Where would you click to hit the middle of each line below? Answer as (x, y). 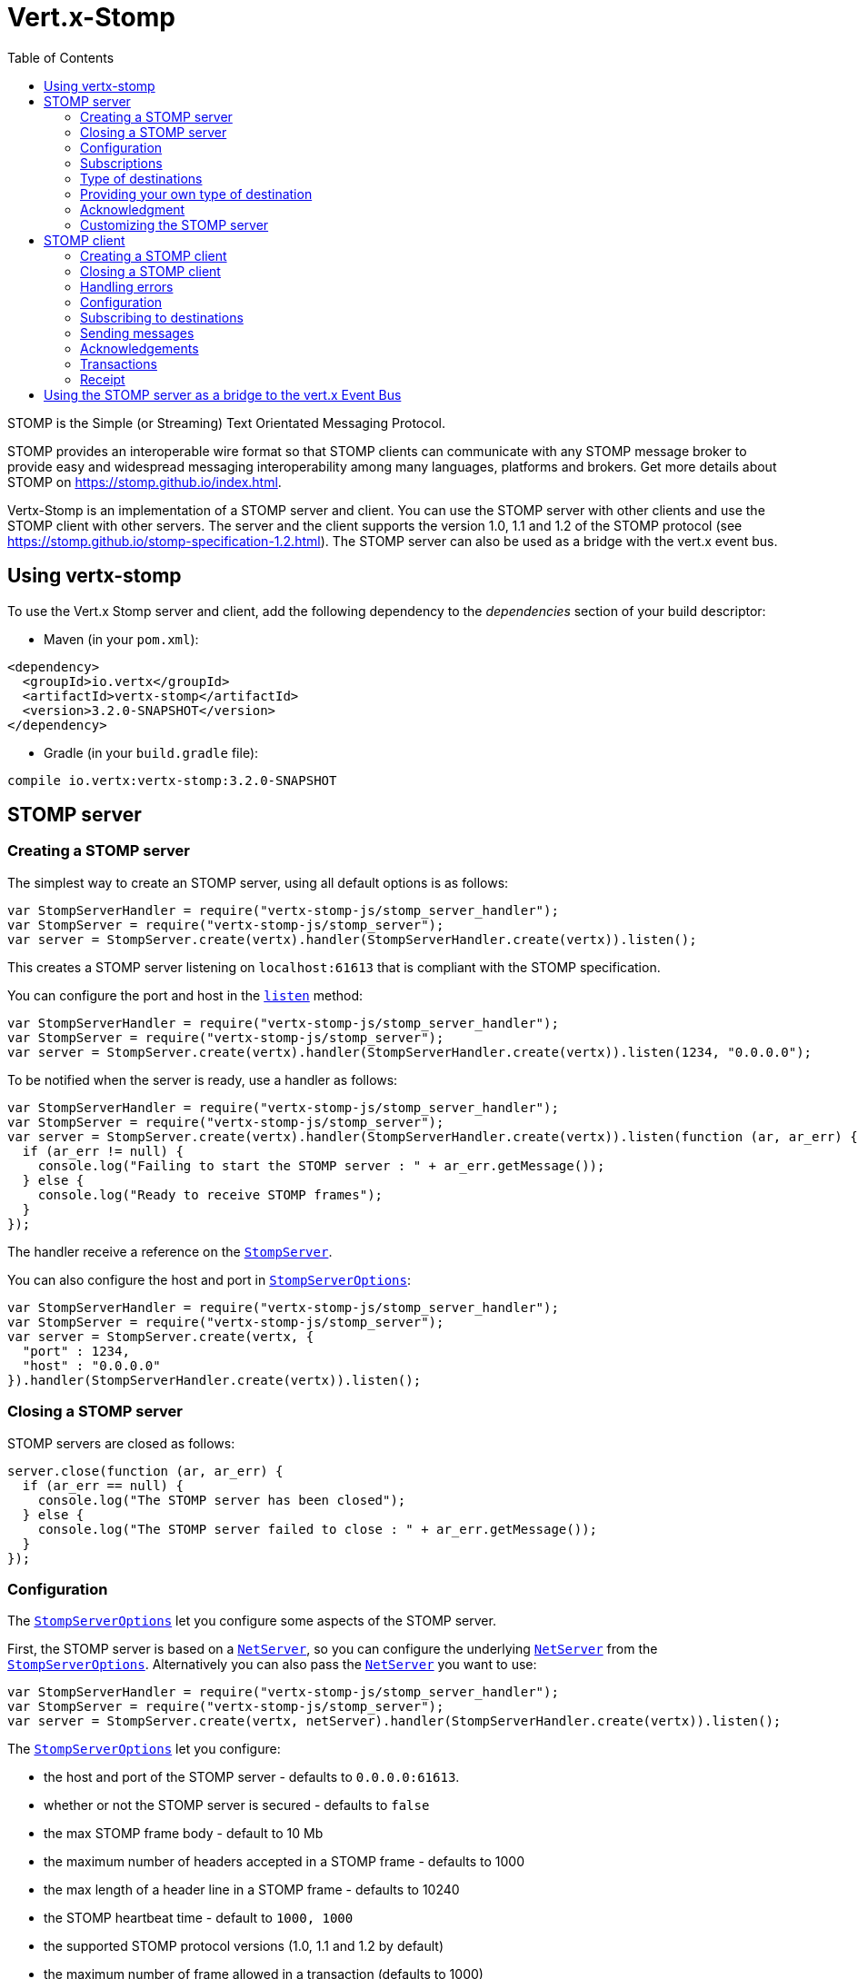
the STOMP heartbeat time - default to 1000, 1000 (199, 1918)
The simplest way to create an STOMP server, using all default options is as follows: (258, 882)
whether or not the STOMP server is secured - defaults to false (237, 1805)
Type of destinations (141, 178)
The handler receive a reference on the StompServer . (170, 1251)
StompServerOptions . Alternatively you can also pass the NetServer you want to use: (272, 1665)
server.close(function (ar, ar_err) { (145, 1471)
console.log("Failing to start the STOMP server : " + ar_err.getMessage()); (321, 1165)
